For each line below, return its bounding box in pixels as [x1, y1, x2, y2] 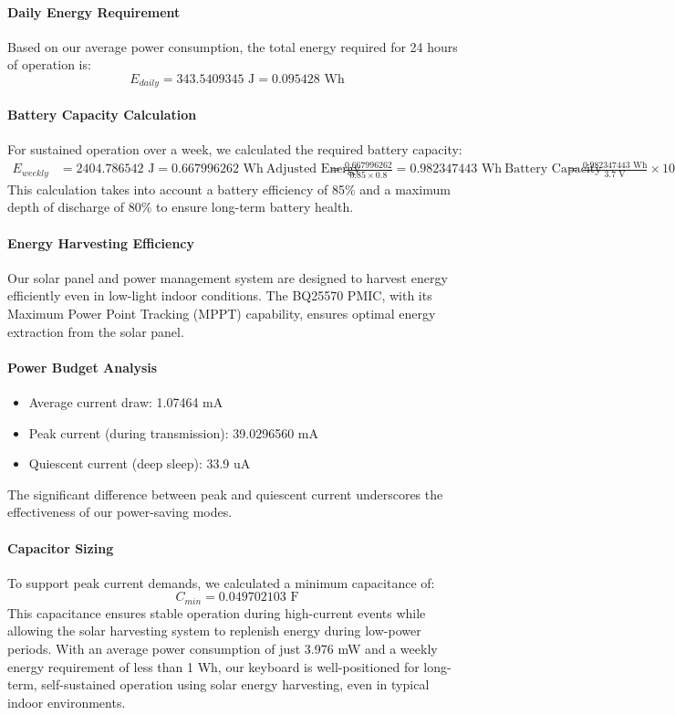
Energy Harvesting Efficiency [7, 233, 194, 252]
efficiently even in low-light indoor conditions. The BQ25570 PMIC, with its [7, 286, 432, 305]
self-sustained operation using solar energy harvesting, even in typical [41, 675, 430, 694]
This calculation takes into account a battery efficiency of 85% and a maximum [7, 179, 451, 198]
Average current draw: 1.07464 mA [28, 392, 223, 411]
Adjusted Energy [265, 163, 361, 176]
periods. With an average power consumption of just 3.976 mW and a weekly [7, 638, 438, 657]
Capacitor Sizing [7, 538, 114, 557]
